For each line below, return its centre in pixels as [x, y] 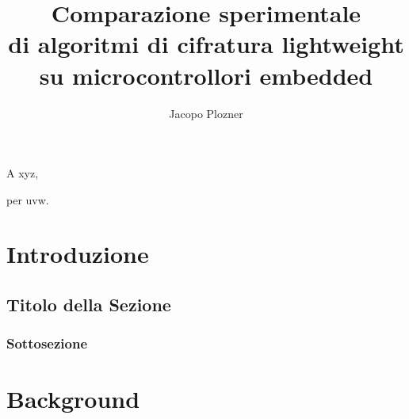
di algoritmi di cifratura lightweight [206, 44]
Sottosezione [47, 343]
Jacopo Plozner [206, 113]
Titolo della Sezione [89, 305]
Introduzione [78, 254]
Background [73, 399]
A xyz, [23, 173]
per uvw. [28, 199]
